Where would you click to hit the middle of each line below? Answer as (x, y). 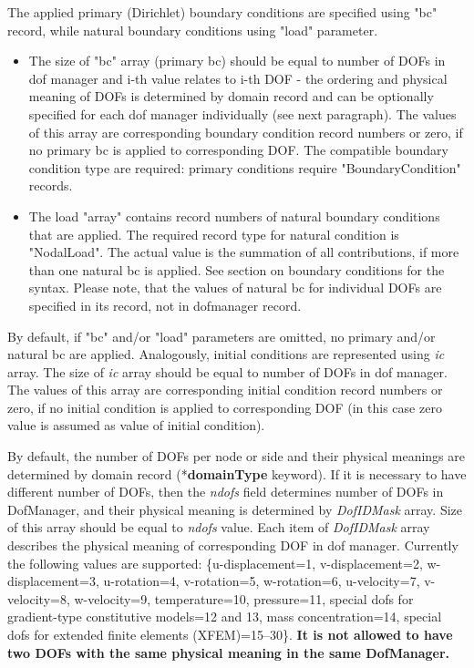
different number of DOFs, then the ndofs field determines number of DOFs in (226, 492)
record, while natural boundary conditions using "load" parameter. (193, 30)
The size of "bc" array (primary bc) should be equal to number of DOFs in (237, 61)
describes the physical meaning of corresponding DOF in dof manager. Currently (233, 545)
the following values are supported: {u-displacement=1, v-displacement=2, (215, 563)
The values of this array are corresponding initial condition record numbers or (225, 390)
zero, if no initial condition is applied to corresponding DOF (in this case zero (225, 407)
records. (51, 185)
